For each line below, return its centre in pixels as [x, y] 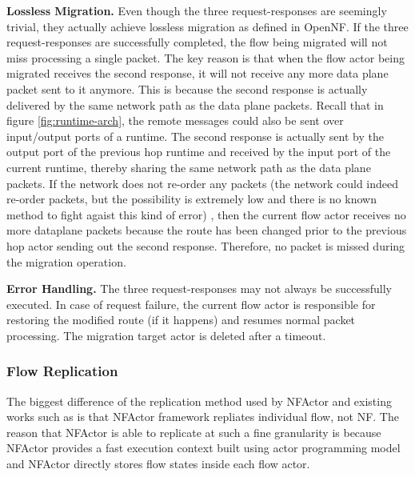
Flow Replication [62, 371]
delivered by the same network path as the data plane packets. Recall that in [195, 104]
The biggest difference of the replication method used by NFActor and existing [199, 401]
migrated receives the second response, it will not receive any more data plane [198, 73]
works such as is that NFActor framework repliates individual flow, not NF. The [203, 417]
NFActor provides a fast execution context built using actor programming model [204, 448]
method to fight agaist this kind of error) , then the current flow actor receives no [206, 214]
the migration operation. [66, 261]
